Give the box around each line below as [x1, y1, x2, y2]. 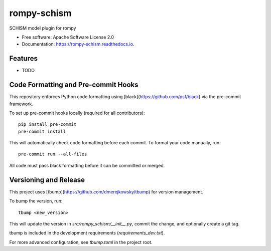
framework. [9, 101, 34, 107]
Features [9, 54, 38, 63]
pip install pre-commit [18, 122, 77, 127]
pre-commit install [18, 128, 66, 134]
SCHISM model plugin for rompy [9, 25, 76, 31]
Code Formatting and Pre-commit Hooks [9, 81, 139, 89]
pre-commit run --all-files [18, 151, 87, 157]
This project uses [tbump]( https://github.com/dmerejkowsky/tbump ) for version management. [9, 188, 203, 195]
